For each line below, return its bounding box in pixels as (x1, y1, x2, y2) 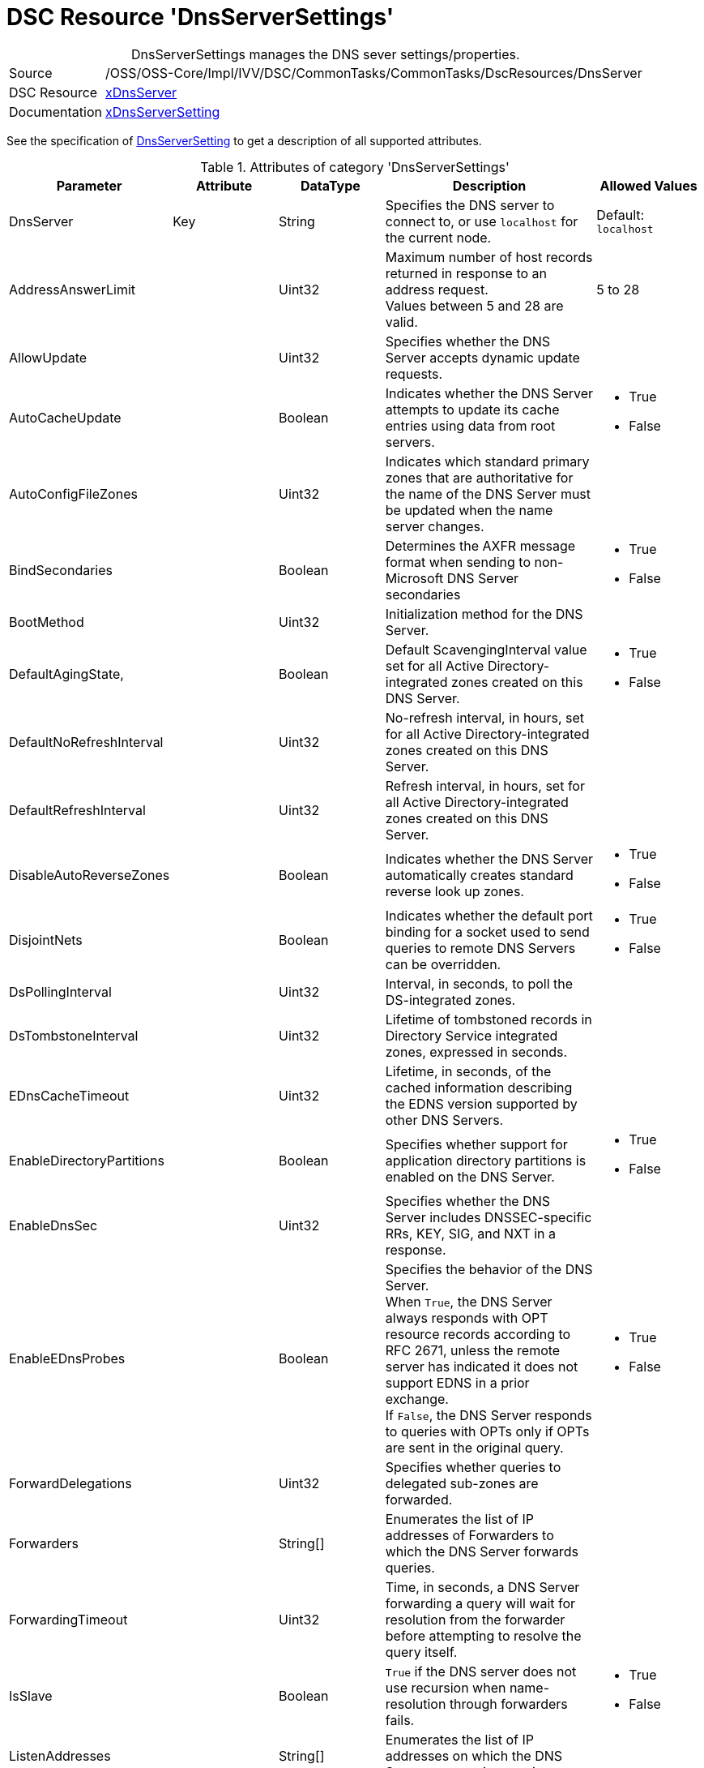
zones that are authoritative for (385, 469, 574, 486)
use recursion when (385, 1679, 506, 1696)
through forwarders (449, 1695, 568, 1712)
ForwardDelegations (9, 1474, 132, 1491)
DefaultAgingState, (9, 665, 124, 682)
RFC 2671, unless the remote (385, 1341, 561, 1358)
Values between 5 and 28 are (385, 297, 564, 314)
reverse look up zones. (385, 882, 524, 899)
